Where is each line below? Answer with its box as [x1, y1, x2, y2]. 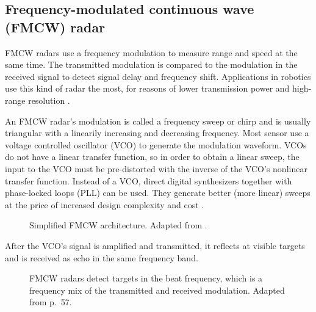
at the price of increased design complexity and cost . [5, 198, 204, 211]
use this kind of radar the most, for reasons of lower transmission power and [5, 82, 290, 95]
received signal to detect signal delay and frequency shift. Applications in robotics [5, 70, 311, 82]
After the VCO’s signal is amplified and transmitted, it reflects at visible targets [5, 239, 305, 252]
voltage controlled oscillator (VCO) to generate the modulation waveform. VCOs [5, 138, 307, 151]
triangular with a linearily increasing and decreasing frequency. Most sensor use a [5, 126, 309, 139]
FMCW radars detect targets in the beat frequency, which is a [29, 272, 263, 285]
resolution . [28, 93, 70, 106]
